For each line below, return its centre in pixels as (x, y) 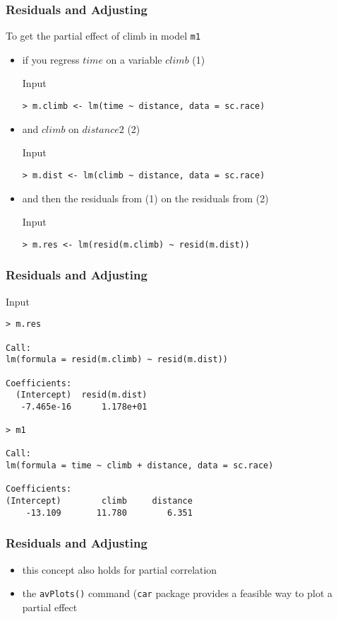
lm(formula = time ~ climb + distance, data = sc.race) (140, 466)
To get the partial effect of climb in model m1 (103, 36)
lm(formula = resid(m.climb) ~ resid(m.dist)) (117, 360)
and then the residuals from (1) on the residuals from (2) (145, 198)
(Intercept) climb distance (99, 501)
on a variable (134, 59)
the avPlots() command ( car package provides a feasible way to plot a (177, 593)
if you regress (51, 59)
